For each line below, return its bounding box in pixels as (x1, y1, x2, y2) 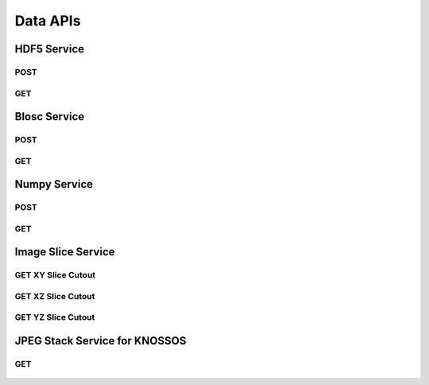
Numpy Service (14, 177, 94, 191)
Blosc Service (14, 110, 85, 123)
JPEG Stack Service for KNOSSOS (14, 334, 187, 348)
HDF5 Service (14, 42, 85, 56)
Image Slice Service (14, 245, 115, 259)
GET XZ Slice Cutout (14, 290, 95, 301)
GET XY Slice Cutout (14, 270, 96, 281)
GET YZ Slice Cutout (14, 312, 95, 323)
